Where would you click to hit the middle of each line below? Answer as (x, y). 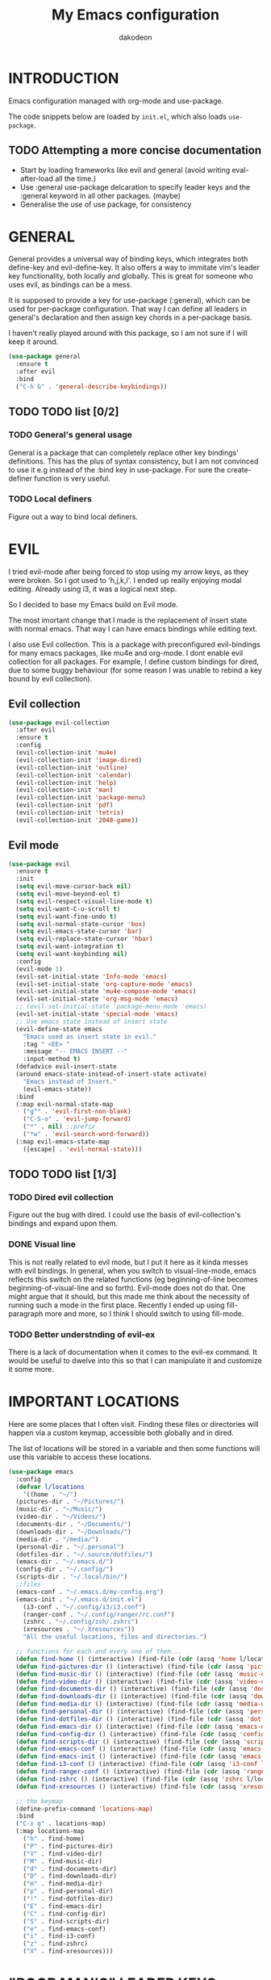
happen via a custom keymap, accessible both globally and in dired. (121, 1433)
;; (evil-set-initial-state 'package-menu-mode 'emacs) (111, 1007)
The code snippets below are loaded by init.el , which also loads (118, 116)
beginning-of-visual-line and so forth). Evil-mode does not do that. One (127, 1288)
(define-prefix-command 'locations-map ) (84, 1809)
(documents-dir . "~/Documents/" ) (73, 1525)
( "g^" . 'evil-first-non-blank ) (77, 1112)
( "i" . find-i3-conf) (59, 1936)
